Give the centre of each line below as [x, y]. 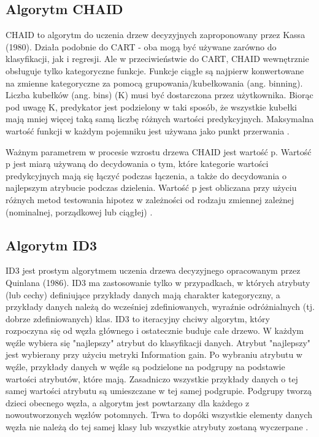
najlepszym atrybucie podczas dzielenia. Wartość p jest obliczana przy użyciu [151, 188]
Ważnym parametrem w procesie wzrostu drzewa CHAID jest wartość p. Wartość [159, 151]
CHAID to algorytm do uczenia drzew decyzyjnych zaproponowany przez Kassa [156, 35]
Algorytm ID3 [52, 245]
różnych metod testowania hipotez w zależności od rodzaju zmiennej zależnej [150, 199]
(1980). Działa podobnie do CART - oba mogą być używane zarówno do [141, 46]
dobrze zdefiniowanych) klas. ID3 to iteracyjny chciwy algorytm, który [138, 318]
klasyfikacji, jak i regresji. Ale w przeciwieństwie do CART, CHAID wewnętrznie [157, 59]
